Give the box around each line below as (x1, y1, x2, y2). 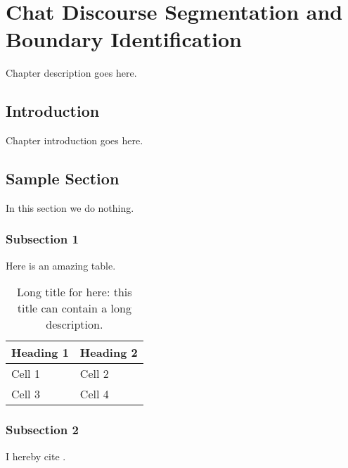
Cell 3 (11, 386, 40, 403)
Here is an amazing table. (6, 258, 116, 272)
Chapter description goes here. (6, 65, 137, 80)
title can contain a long (17, 300, 131, 317)
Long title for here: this (17, 284, 132, 301)
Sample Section (6, 167, 120, 189)
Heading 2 (79, 344, 138, 361)
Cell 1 (11, 365, 40, 382)
